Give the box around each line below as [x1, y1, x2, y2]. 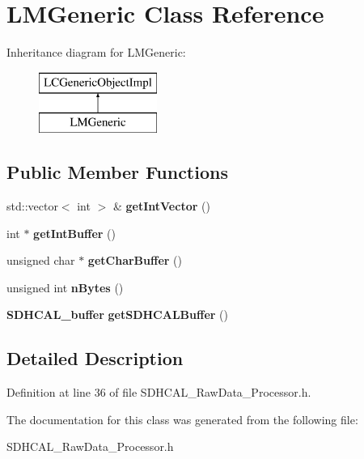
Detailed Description [6, 346, 184, 371]
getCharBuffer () [87, 252, 182, 269]
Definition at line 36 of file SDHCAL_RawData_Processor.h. [6, 384, 311, 401]
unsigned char [6, 252, 75, 269]
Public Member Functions [6, 159, 228, 185]
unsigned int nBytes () [6, 278, 124, 295]
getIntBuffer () [33, 224, 116, 241]
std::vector [6, 198, 58, 215]
